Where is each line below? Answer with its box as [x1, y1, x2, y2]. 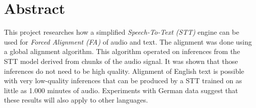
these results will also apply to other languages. [4, 95, 148, 105]
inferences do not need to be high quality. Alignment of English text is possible [4, 65, 245, 76]
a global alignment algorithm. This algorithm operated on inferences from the [4, 46, 240, 56]
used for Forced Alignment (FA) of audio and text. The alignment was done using [4, 36, 252, 47]
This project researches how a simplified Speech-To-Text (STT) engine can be [4, 27, 239, 37]
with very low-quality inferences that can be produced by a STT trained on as [4, 75, 242, 86]
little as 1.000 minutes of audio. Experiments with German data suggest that [4, 85, 238, 95]
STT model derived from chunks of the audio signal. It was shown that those [4, 55, 238, 66]
